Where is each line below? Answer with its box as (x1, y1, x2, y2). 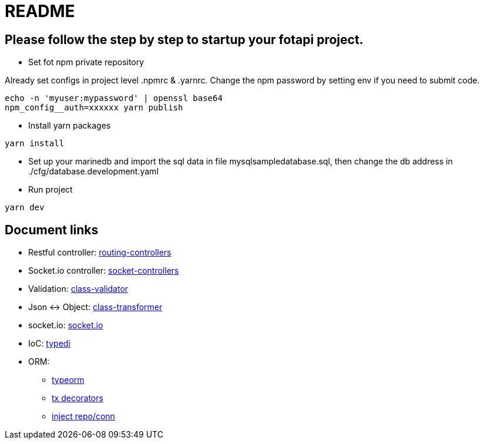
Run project (28, 184, 73, 195)
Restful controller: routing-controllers (28, 247, 172, 258)
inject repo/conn (52, 411, 115, 422)
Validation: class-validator (28, 284, 129, 294)
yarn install (5, 139, 65, 149)
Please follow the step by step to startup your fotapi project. (5, 32, 364, 47)
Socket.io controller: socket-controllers (28, 265, 179, 276)
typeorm (52, 375, 85, 385)
